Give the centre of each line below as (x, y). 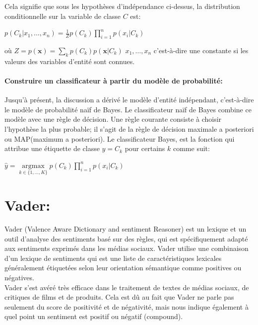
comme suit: (191, 148)
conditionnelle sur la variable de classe (63, 16)
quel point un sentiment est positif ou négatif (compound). (94, 316)
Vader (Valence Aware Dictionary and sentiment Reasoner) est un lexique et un (126, 229)
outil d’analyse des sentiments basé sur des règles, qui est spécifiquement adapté (126, 238)
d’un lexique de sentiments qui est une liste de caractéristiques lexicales (113, 258)
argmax (33, 166)
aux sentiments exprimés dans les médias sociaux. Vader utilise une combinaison (127, 248)
